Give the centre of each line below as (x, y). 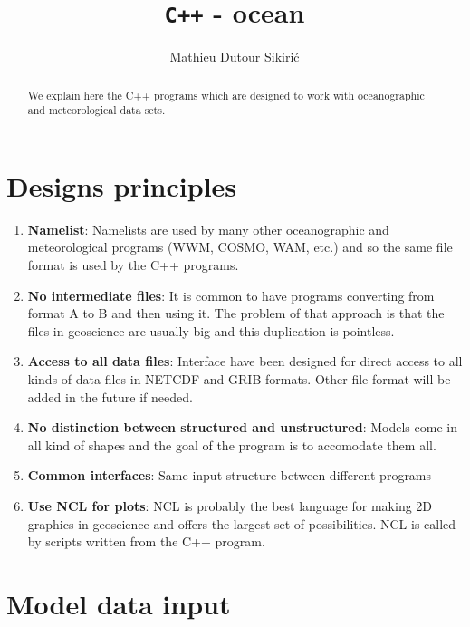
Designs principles (122, 185)
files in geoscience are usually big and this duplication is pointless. (211, 330)
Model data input (119, 603)
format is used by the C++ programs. (133, 265)
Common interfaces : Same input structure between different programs (230, 475)
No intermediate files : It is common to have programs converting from (231, 295)
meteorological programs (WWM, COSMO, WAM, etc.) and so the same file (240, 247)
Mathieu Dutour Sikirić (235, 57)
